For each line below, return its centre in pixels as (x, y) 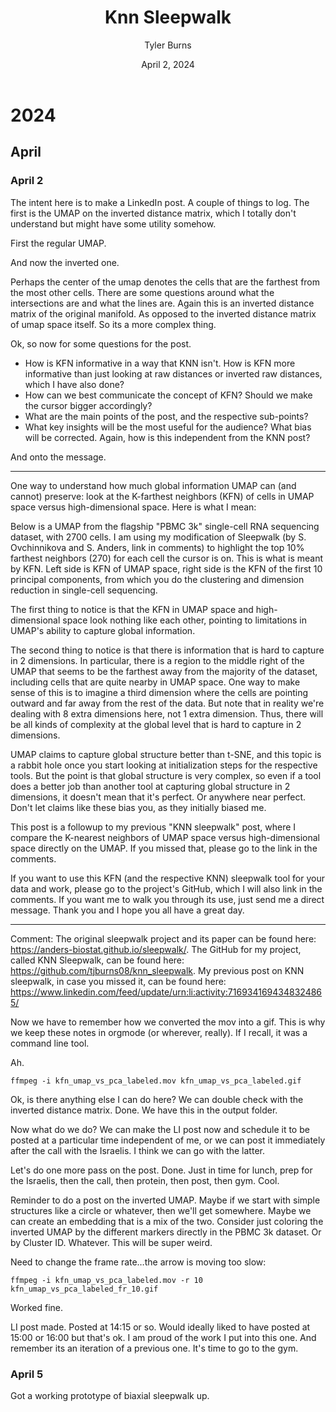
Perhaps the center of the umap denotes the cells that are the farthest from (165, 282)
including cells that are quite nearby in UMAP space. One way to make (155, 682)
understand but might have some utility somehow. (113, 223)
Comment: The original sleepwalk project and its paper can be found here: (163, 938)
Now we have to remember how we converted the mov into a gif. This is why (168, 1022)
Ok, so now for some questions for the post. (101, 343)
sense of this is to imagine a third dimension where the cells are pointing (159, 692)
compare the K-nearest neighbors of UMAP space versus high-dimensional (165, 837)
